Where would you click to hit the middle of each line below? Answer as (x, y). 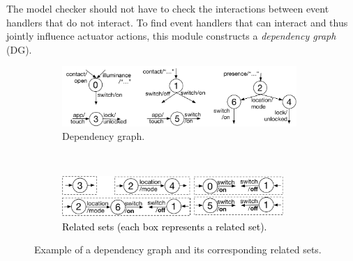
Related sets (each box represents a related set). (165, 226)
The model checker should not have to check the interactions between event (168, 8)
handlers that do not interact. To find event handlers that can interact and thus (177, 22)
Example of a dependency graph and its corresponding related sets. (178, 250)
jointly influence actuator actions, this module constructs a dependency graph (171, 36)
